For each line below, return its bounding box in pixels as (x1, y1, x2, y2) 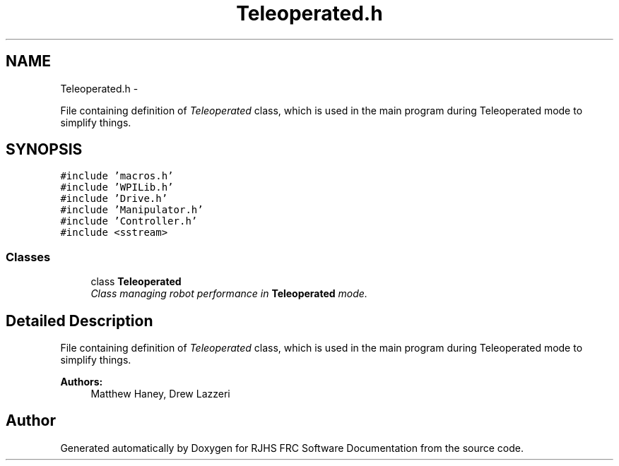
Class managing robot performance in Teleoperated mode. (90, 287, 367, 300)
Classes (6, 249, 51, 264)
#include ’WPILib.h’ (60, 181, 174, 193)
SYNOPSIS (6, 141, 83, 159)
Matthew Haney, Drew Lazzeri (90, 388, 230, 400)
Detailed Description (6, 311, 153, 330)
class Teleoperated (90, 275, 182, 288)
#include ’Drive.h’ (60, 193, 168, 205)
